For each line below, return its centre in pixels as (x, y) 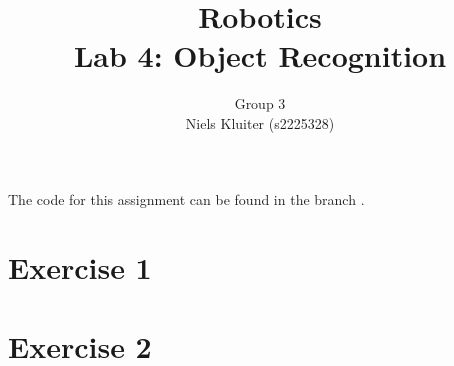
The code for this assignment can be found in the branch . (186, 198)
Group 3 (260, 103)
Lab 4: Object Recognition (260, 55)
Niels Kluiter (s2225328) (260, 122)
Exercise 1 (80, 267)
